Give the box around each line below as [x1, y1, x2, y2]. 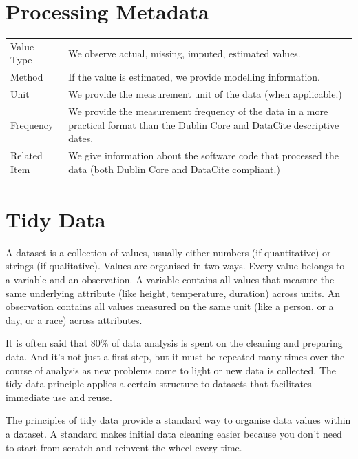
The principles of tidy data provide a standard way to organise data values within [6, 413, 351, 427]
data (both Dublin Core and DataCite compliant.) [68, 161, 280, 176]
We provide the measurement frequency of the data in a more [68, 104, 328, 118]
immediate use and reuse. [6, 389, 112, 404]
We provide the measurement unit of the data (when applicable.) [68, 87, 342, 101]
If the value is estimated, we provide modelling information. [68, 70, 320, 84]
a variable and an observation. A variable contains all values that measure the [6, 272, 335, 287]
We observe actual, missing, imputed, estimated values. [68, 45, 301, 60]
